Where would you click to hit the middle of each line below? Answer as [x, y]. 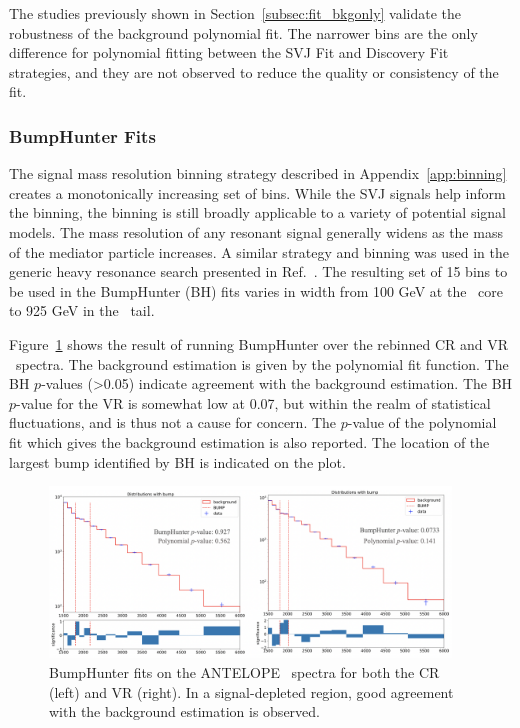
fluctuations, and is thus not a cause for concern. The [173, 422]
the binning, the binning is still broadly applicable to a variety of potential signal [257, 212]
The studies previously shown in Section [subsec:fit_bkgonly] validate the [235, 13]
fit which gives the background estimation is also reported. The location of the [249, 441]
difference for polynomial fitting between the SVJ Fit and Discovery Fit [229, 52]
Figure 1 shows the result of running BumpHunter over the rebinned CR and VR [259, 343]
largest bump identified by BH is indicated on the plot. [177, 461]
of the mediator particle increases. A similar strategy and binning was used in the [259, 251]
